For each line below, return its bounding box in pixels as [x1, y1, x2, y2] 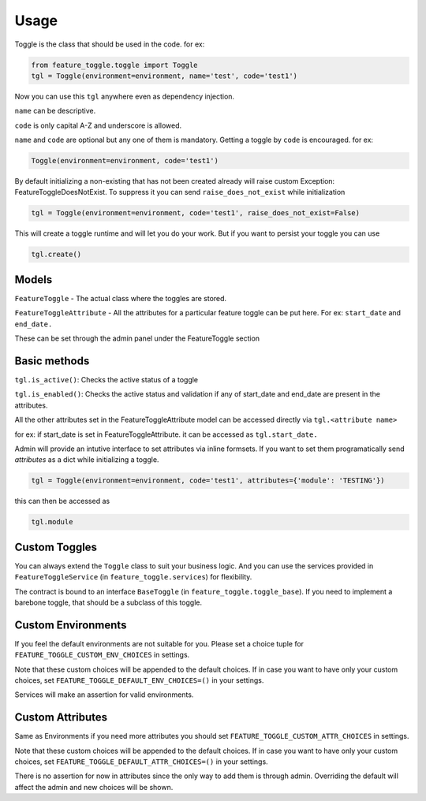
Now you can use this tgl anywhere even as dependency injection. [14, 91, 235, 101]
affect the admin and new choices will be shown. [14, 782, 174, 792]
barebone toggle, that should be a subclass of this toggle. [14, 598, 203, 607]
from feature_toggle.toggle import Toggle [31, 60, 198, 69]
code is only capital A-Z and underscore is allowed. [14, 121, 182, 130]
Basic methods [14, 354, 90, 367]
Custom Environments [14, 618, 127, 631]
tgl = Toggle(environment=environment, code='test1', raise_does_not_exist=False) [31, 209, 361, 218]
